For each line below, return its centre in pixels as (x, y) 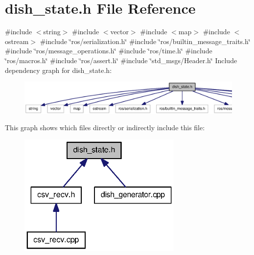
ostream (17, 41)
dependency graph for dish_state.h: (58, 70)
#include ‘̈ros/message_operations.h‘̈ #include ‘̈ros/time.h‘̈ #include (109, 51)
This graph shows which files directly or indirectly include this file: (105, 127)
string (52, 32)
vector (119, 32)
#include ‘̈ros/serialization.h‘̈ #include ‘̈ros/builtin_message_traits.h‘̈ (145, 41)
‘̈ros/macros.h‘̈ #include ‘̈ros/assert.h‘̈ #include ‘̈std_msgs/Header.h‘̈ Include (121, 60)
